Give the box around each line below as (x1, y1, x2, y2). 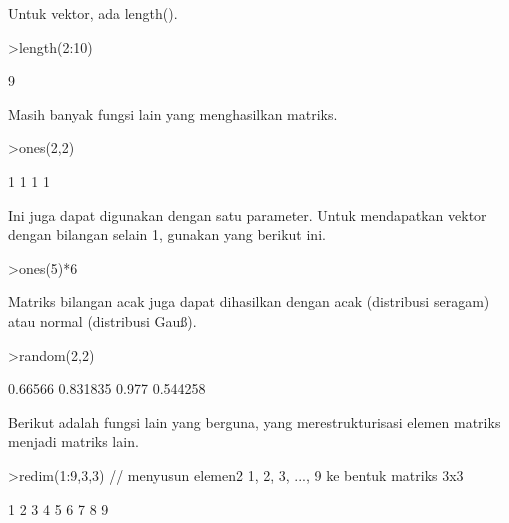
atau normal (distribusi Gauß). (8, 310, 197, 331)
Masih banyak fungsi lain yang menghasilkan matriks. (8, 103, 338, 124)
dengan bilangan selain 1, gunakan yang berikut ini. (8, 224, 326, 245)
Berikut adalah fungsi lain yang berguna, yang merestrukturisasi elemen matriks (8, 411, 501, 432)
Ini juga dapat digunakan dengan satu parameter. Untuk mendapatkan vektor (8, 204, 487, 225)
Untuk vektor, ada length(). (8, 3, 178, 23)
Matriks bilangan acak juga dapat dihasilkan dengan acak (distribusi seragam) (8, 291, 490, 312)
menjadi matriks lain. (8, 431, 139, 452)
